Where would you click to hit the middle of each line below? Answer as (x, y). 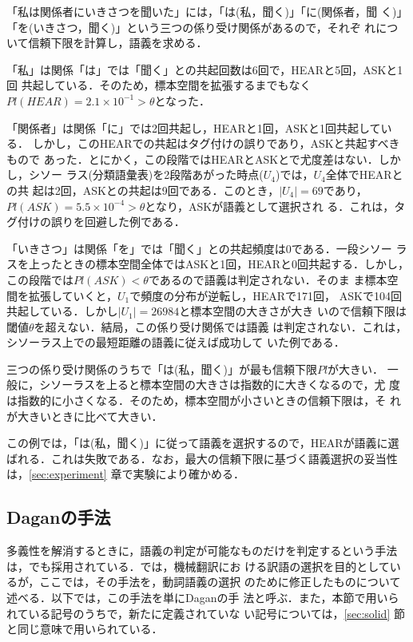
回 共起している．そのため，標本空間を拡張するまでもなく (159, 85)
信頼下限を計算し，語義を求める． (118, 43)
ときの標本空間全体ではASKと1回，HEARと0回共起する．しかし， (236, 264)
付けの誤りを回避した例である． (101, 222)
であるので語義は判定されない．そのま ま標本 (268, 279)
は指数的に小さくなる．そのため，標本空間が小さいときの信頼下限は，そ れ (204, 400)
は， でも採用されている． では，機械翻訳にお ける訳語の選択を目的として (198, 566)
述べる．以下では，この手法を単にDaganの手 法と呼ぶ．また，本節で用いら (203, 598)
